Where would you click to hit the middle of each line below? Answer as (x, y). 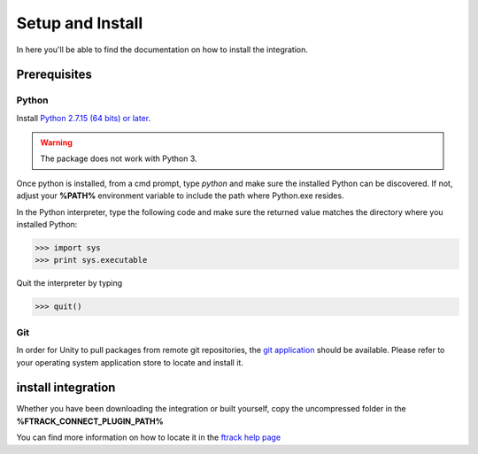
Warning (56, 142)
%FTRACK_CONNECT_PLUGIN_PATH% (90, 421)
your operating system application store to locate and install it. (130, 362)
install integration (66, 388)
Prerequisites (54, 75)
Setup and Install (80, 23)
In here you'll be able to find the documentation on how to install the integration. (162, 50)
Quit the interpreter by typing (69, 283)
